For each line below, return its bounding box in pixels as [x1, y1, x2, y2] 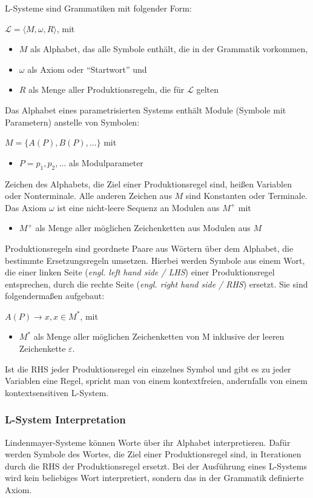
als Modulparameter [68, 156, 143, 169]
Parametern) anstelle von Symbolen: [5, 115, 140, 128]
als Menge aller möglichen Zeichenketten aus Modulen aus [35, 221, 251, 234]
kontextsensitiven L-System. [5, 386, 109, 399]
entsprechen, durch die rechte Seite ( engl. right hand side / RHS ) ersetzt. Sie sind [5, 277, 308, 290]
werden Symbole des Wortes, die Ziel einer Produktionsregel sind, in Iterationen [5, 448, 301, 460]
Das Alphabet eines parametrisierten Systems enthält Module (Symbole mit [5, 103, 286, 116]
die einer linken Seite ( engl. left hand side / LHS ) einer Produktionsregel [5, 266, 275, 278]
